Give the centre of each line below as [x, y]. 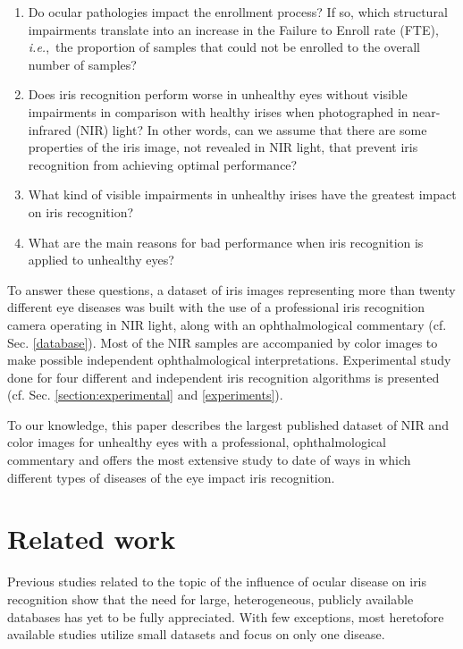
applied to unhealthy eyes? [101, 260]
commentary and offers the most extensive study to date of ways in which [209, 460]
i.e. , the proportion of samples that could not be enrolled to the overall [224, 47]
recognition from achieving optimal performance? [163, 164]
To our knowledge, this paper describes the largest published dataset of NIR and [228, 424]
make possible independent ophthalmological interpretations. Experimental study [229, 360]
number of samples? [82, 64]
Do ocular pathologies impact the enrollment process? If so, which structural [238, 12]
